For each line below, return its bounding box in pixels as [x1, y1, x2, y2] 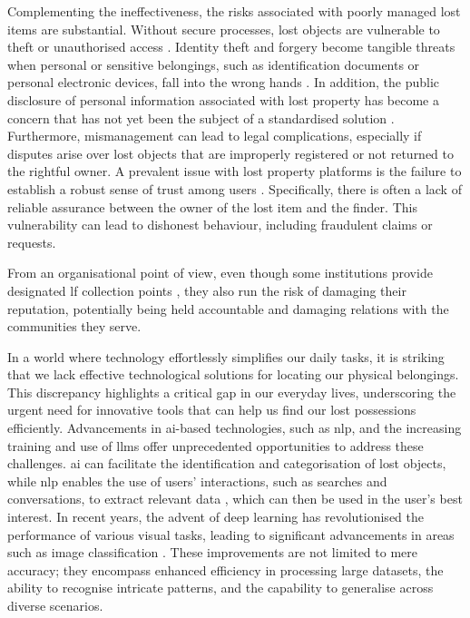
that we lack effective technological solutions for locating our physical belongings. [7, 365, 459, 384]
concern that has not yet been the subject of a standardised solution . [7, 108, 395, 127]
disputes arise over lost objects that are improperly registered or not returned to [7, 143, 455, 162]
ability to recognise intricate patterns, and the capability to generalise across [7, 578, 434, 597]
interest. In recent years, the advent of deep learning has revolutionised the [7, 507, 424, 526]
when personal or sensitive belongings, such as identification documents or [7, 54, 420, 74]
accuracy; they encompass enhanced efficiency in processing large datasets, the [7, 560, 444, 579]
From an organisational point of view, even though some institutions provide [7, 263, 433, 282]
